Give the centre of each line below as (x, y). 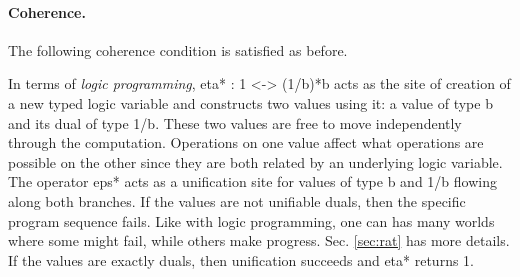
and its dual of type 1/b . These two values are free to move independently (235, 122)
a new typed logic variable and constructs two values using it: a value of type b (250, 102)
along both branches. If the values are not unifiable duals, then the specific (237, 200)
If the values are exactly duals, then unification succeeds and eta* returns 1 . (241, 259)
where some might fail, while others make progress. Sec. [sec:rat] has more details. (259, 240)
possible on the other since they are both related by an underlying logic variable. (255, 161)
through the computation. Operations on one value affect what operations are (246, 142)
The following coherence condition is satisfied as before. (178, 49)
